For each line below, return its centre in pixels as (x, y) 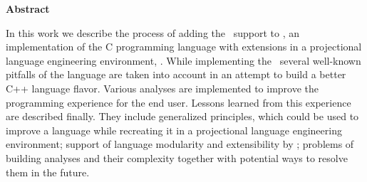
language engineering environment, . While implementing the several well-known (183, 60)
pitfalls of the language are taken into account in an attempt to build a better (176, 74)
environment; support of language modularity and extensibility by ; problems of (180, 144)
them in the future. (48, 172)
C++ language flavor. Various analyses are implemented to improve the (162, 88)
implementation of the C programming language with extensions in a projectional (184, 47)
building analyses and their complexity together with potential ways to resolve (177, 157)
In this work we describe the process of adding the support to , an (153, 32)
